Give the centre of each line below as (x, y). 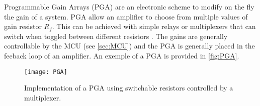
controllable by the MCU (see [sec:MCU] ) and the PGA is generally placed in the (129, 46)
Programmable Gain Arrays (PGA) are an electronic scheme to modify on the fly (129, 6)
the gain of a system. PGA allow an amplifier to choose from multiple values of (126, 16)
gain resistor (23, 26)
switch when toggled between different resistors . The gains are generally (116, 36)
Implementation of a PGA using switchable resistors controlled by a (129, 88)
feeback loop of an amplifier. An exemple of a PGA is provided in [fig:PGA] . (122, 55)
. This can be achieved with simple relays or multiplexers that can (154, 26)
